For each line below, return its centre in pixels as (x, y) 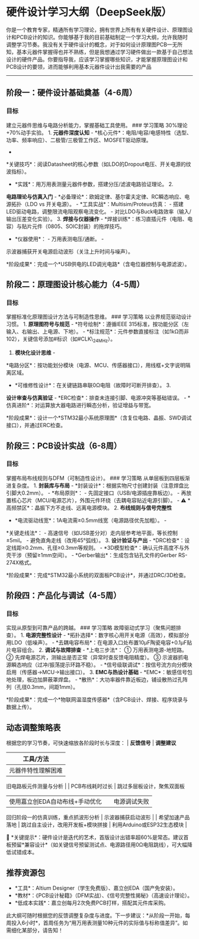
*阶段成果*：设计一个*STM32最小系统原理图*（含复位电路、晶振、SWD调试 (99, 418)
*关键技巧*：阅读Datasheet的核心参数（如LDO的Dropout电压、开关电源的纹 (99, 164)
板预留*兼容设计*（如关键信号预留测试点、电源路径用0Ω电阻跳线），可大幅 (97, 845)
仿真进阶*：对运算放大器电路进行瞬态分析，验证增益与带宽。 (80, 405)
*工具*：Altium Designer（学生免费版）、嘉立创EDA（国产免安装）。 (97, 888)
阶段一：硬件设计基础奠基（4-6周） (72, 93)
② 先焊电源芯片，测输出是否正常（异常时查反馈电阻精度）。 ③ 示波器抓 (95, 658)
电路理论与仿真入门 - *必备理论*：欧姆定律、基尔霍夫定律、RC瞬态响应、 (95, 197)
